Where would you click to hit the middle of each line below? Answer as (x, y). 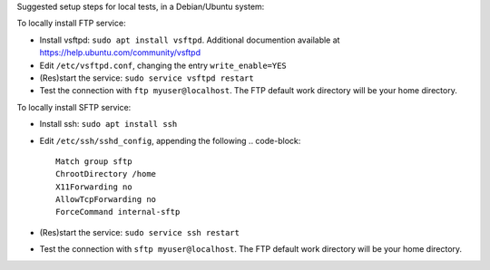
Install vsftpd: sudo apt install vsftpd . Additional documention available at (190, 40)
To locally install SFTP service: (74, 107)
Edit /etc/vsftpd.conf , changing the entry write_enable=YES (163, 65)
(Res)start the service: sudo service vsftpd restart (147, 78)
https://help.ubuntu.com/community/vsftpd (120, 53)
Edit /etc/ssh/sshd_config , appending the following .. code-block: (170, 140)
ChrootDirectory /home (106, 174)
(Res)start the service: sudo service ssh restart (140, 232)
